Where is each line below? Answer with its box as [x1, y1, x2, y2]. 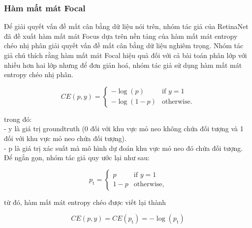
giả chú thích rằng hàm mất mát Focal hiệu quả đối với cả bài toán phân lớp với [4, 50, 247, 60]
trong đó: [4, 114, 32, 124]
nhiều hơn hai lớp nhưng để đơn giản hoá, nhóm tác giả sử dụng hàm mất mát [4, 59, 242, 70]
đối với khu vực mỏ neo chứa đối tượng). [4, 133, 126, 143]
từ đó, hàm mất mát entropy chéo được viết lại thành [4, 197, 166, 207]
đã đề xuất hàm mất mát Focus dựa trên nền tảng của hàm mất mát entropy [4, 30, 238, 41]
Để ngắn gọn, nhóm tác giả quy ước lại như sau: [4, 152, 150, 163]
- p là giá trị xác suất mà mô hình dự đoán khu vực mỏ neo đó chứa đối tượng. [4, 142, 243, 153]
